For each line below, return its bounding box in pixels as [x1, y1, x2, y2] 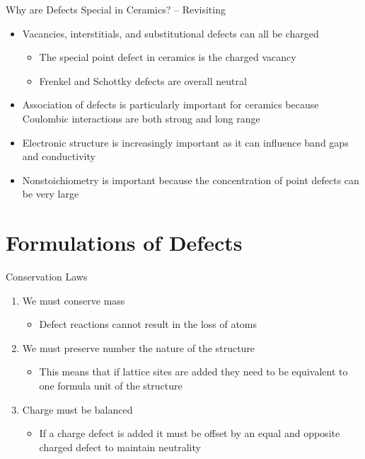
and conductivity [22, 149, 95, 164]
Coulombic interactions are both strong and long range [22, 110, 260, 125]
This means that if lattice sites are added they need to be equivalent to [39, 364, 348, 379]
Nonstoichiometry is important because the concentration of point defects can [22, 172, 359, 187]
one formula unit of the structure [39, 378, 182, 393]
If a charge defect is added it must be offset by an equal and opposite [39, 426, 340, 441]
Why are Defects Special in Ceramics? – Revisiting [6, 2, 226, 16]
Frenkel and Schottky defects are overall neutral [39, 73, 247, 88]
